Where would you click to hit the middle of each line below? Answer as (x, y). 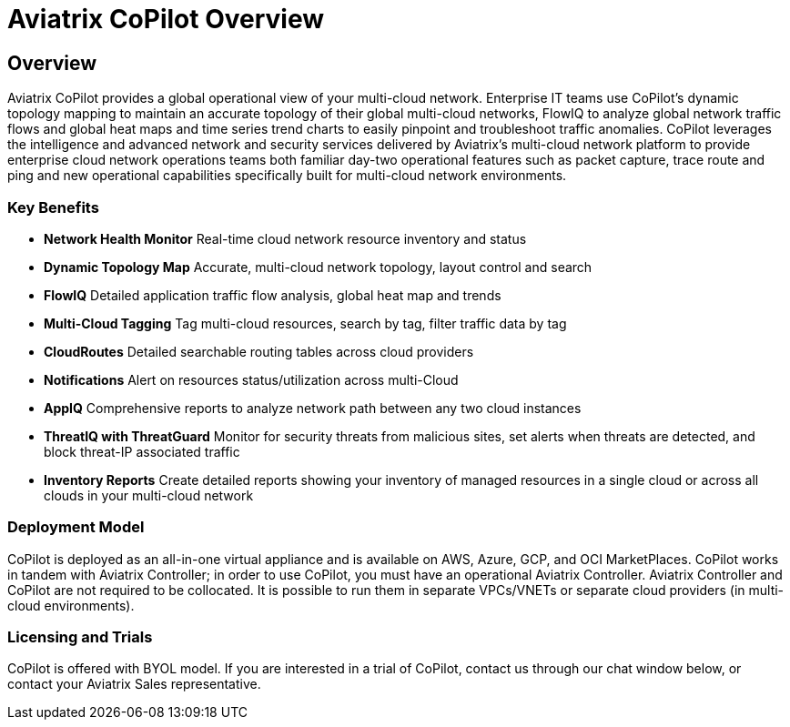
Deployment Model (76, 527)
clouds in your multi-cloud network (149, 495)
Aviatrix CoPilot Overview (166, 19)
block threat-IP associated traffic (142, 451)
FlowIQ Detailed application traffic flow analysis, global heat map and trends (273, 295)
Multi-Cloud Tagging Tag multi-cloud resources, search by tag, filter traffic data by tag (305, 323)
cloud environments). (71, 605)
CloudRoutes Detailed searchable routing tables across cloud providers (259, 351)
